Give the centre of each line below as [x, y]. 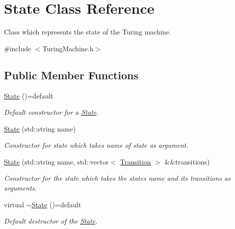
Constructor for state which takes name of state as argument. [96, 145]
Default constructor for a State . [51, 112]
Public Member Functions [71, 75]
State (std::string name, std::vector [56, 161]
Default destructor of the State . [51, 221]
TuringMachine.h [68, 48]
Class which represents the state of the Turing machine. [88, 32]
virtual [14, 204]
